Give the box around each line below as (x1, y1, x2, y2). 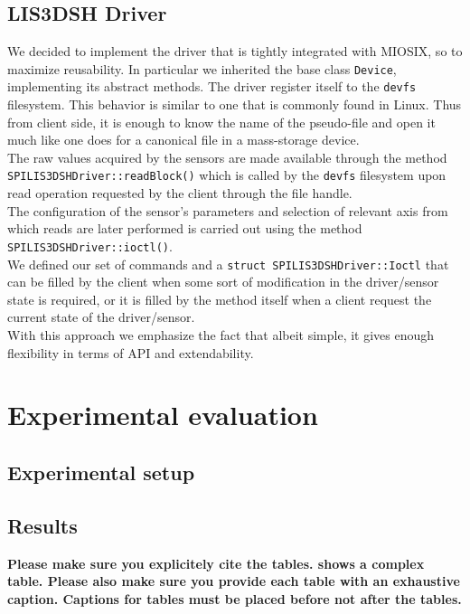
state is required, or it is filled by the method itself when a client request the (7, 289, 432, 308)
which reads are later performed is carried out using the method (7, 219, 362, 238)
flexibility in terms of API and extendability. (7, 343, 254, 362)
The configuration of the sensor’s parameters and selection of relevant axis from (7, 201, 448, 220)
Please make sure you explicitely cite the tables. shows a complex (7, 553, 425, 572)
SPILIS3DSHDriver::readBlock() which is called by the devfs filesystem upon (7, 165, 446, 184)
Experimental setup (7, 458, 195, 486)
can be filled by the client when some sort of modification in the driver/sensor (7, 272, 439, 291)
